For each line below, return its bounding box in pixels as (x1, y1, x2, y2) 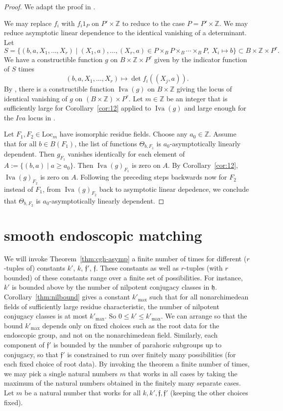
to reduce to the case (122, 18, 185, 28)
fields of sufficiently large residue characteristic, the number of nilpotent (4, 301, 219, 311)
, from (42, 183, 61, 194)
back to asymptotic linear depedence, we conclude (99, 183, 249, 194)
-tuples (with (184, 263, 223, 273)
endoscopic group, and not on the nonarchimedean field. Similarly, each (4, 330, 218, 340)
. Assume (209, 129, 236, 139)
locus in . (28, 112, 55, 122)
